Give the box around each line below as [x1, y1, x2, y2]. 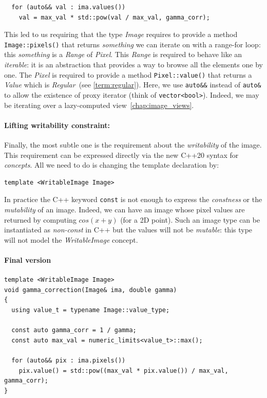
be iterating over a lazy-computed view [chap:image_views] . [4, 99, 194, 110]
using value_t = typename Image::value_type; [11, 306, 170, 314]
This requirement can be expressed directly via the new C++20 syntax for [4, 149, 239, 160]
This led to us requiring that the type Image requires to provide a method [4, 29, 238, 40]
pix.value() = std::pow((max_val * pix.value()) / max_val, [18, 367, 228, 374]
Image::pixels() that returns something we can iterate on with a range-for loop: [4, 39, 261, 49]
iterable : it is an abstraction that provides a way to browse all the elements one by [4, 59, 263, 70]
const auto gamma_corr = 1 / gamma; [11, 327, 137, 334]
